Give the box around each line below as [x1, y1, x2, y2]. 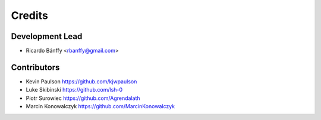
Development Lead [11, 31, 83, 41]
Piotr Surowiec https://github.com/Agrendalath [26, 95, 140, 102]
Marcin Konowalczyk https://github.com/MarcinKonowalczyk [26, 103, 175, 110]
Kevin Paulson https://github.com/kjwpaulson [26, 77, 137, 85]
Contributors [11, 62, 60, 72]
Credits [11, 9, 49, 22]
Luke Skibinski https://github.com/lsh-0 [26, 86, 123, 93]
